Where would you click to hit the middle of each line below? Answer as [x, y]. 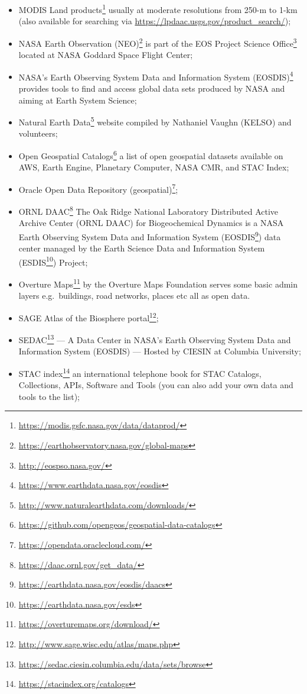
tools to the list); [49, 396]
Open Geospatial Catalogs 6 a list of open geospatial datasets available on [151, 154]
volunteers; [38, 133]
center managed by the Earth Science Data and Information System [142, 248]
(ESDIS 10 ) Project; [53, 261]
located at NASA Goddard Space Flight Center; [106, 55]
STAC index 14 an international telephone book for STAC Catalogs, [140, 372]
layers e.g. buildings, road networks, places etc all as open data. [134, 296]
